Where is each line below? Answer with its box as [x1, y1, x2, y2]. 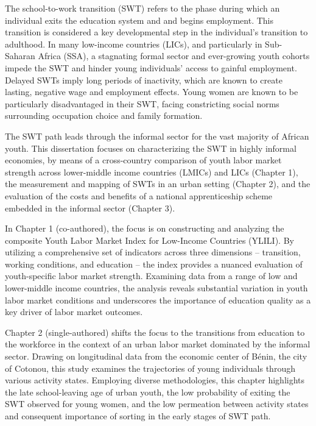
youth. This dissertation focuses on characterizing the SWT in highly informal [5, 141, 297, 154]
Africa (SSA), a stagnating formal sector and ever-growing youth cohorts [38, 49, 310, 62]
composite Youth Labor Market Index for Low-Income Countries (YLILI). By [5, 233, 294, 246]
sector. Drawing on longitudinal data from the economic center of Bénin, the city [5, 350, 307, 363]
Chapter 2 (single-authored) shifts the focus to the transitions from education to [5, 325, 305, 338]
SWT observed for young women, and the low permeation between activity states [5, 397, 309, 410]
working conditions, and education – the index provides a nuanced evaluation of [5, 257, 303, 270]
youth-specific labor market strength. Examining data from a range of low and [5, 269, 298, 282]
